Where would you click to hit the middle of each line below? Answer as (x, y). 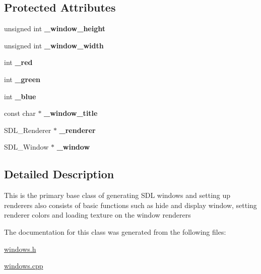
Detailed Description (59, 174)
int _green (22, 79)
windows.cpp (24, 266)
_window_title (71, 113)
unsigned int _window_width (54, 45)
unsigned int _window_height (55, 28)
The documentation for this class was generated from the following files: (115, 231)
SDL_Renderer (28, 130)
